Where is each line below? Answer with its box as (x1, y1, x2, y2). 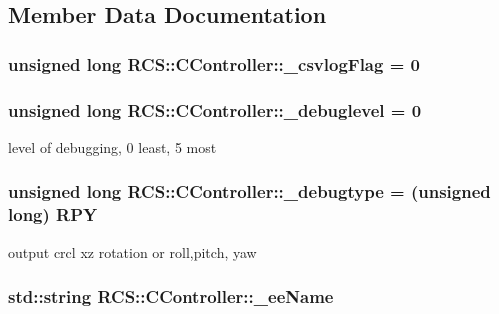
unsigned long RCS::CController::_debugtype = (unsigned (8, 179, 491, 204)
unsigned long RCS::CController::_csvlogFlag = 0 (8, 51, 420, 76)
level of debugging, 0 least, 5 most (8, 136, 217, 157)
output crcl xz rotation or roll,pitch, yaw (8, 241, 257, 262)
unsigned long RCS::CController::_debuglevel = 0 (8, 97, 422, 122)
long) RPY (8, 202, 98, 227)
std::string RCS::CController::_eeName (8, 284, 334, 309)
